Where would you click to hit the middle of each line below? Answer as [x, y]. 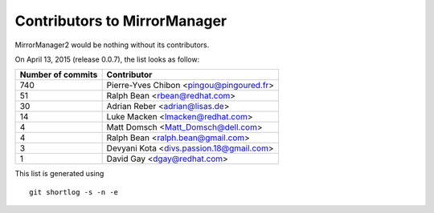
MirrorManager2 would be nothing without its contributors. [112, 45]
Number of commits [59, 74]
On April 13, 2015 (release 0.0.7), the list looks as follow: [107, 59]
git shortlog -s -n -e [74, 192]
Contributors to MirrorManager [121, 21]
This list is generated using [59, 174]
